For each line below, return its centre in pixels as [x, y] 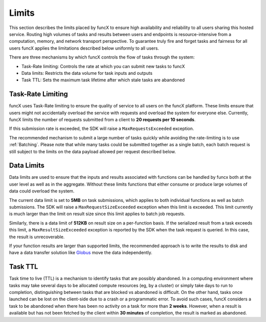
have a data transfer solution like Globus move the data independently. [81, 253]
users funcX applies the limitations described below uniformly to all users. [84, 48]
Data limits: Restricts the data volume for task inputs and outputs [87, 73]
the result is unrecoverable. [37, 237]
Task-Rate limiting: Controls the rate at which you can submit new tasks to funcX [103, 66]
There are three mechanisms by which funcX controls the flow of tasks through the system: [102, 57]
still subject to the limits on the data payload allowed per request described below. [92, 151]
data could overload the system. [42, 191]
